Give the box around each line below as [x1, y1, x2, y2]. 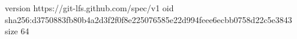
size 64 [5, 25, 29, 37]
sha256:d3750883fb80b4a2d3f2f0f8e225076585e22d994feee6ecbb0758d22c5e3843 [5, 13, 292, 25]
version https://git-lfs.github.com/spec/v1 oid [5, 2, 174, 14]
